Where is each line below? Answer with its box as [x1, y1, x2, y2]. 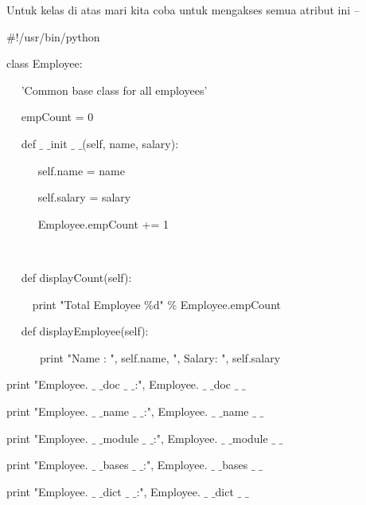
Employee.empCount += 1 [37, 215, 169, 232]
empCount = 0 [21, 108, 94, 125]
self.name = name [37, 162, 126, 178]
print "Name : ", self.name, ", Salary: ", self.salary [39, 349, 281, 366]
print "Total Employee [32, 296, 141, 312]
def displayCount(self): [21, 268, 132, 285]
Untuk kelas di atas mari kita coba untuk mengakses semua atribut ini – [6, 2, 360, 18]
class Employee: [6, 55, 83, 72]
